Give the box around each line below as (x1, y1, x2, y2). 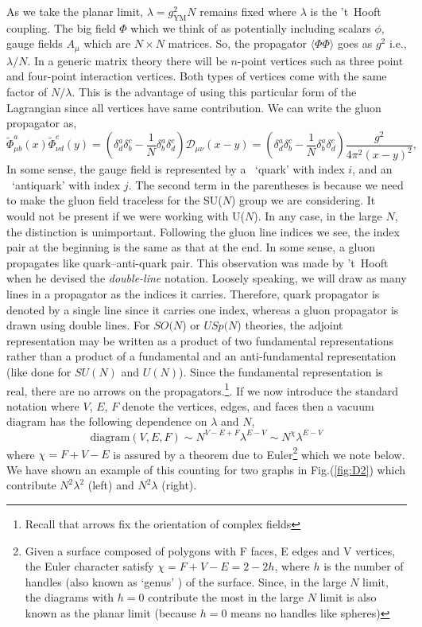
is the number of (323, 558, 404, 574)
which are (83, 35, 131, 52)
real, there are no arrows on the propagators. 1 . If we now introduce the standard (6, 380, 398, 399)
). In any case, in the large (254, 208, 382, 224)
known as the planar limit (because (25, 604, 197, 621)
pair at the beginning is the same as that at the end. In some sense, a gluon (6, 239, 376, 255)
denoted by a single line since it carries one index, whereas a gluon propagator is (6, 301, 399, 317)
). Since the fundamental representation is (179, 364, 383, 380)
